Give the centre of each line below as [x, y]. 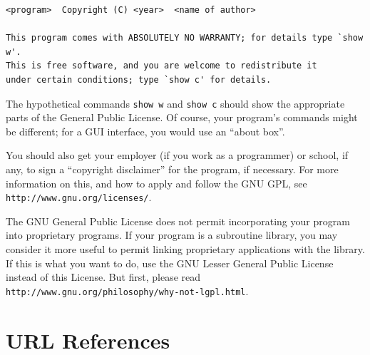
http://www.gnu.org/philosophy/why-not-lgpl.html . [127, 290]
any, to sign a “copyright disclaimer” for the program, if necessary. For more [172, 169]
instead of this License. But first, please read [103, 277]
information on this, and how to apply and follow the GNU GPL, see [156, 183]
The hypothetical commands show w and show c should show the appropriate [175, 103]
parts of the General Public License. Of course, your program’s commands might [182, 117]
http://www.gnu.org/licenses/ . [79, 197]
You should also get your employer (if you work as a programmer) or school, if [177, 155]
